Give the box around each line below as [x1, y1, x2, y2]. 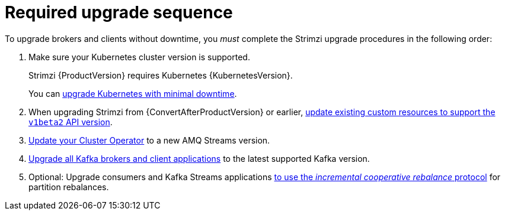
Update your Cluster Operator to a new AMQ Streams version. [28, 135, 270, 145]
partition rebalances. [28, 181, 109, 192]
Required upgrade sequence [5, 2, 233, 22]
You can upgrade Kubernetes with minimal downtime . [28, 88, 237, 99]
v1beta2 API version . [28, 116, 113, 127]
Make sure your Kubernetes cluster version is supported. [28, 51, 250, 62]
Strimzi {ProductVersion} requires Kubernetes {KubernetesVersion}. [28, 70, 293, 80]
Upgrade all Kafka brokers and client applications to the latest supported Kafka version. [28, 153, 370, 164]
